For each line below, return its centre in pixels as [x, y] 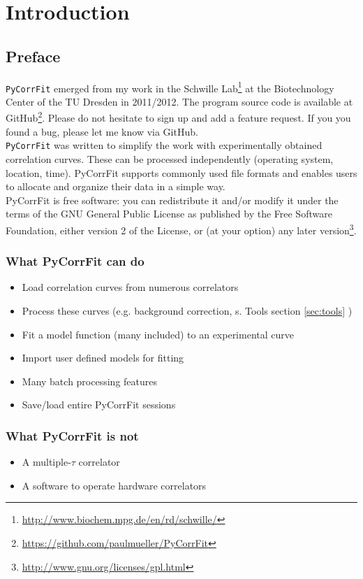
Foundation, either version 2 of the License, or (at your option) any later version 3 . [181, 229]
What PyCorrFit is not [72, 435]
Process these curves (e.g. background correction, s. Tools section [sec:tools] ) [187, 311]
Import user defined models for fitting [103, 358]
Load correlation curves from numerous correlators [130, 287]
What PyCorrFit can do [75, 261]
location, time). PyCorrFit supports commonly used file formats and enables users [181, 172]
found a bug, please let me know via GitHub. [102, 131]
